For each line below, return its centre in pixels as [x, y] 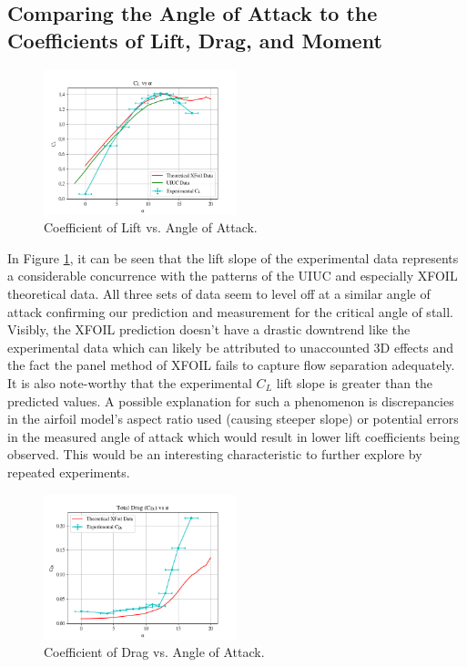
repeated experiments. [69, 472]
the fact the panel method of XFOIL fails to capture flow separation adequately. [231, 365]
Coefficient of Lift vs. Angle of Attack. [151, 227]
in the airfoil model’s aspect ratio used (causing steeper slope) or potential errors [233, 419]
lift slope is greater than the [355, 382]
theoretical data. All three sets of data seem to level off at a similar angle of [219, 293]
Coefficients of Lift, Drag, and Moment [195, 40]
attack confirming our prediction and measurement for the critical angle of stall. [231, 311]
